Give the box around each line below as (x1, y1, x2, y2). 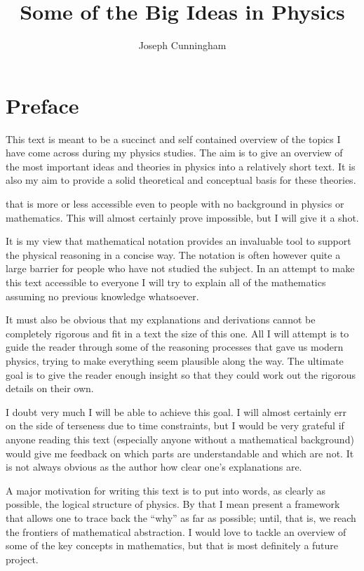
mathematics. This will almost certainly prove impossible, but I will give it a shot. (6, 210, 359, 224)
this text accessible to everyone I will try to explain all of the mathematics (6, 275, 326, 289)
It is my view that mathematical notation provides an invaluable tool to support (6, 234, 351, 248)
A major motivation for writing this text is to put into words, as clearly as (6, 483, 325, 497)
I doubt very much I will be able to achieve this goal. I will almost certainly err (6, 404, 346, 419)
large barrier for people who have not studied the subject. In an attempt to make (6, 261, 355, 276)
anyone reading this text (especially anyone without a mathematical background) (6, 431, 354, 446)
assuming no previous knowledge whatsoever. (6, 288, 199, 303)
